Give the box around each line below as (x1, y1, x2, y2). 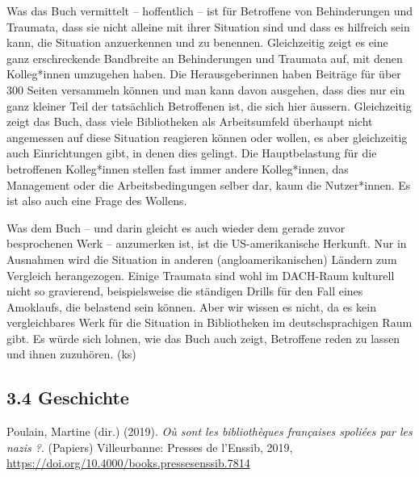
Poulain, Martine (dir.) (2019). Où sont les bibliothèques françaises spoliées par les (6, 423, 413, 440)
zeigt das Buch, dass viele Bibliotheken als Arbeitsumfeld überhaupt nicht (6, 113, 373, 130)
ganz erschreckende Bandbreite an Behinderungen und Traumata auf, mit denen (6, 49, 403, 66)
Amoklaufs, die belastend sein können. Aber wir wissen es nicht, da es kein (6, 298, 376, 315)
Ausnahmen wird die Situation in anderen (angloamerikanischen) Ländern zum (6, 250, 397, 267)
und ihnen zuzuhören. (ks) (6, 345, 136, 362)
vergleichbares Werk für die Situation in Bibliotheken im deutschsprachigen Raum (6, 314, 413, 331)
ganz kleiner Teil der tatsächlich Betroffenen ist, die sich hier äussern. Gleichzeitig (6, 97, 412, 114)
